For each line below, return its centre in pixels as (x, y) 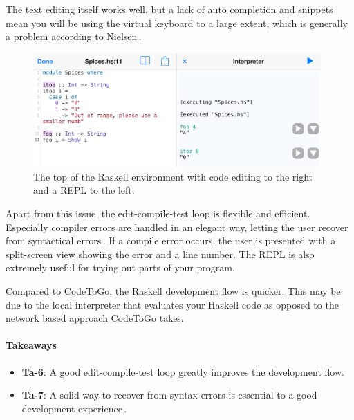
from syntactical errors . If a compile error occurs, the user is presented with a (171, 240)
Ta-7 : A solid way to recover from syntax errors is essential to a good (169, 395)
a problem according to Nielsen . (74, 36)
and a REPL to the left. (84, 190)
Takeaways (31, 345)
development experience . (74, 408)
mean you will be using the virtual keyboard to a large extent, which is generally (177, 22)
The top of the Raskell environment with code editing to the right (173, 176)
